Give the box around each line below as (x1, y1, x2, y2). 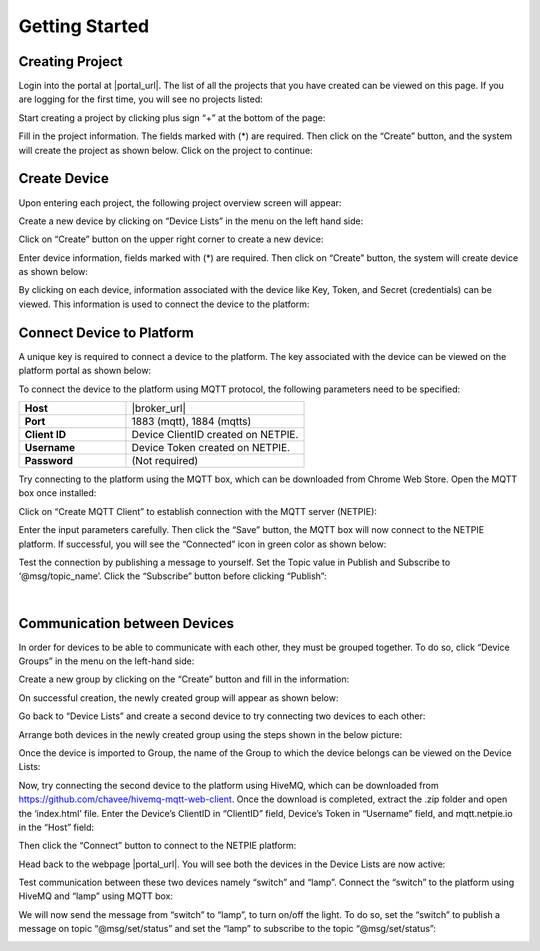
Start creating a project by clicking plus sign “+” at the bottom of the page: (18, 111, 326, 124)
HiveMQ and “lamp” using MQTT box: (18, 890, 174, 902)
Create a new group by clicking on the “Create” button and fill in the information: (18, 673, 350, 685)
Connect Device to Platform (18, 324, 195, 341)
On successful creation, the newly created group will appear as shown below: (18, 691, 339, 704)
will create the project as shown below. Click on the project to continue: (18, 144, 314, 156)
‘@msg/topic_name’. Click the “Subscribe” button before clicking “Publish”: (18, 570, 327, 582)
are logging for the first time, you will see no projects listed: (18, 93, 264, 105)
